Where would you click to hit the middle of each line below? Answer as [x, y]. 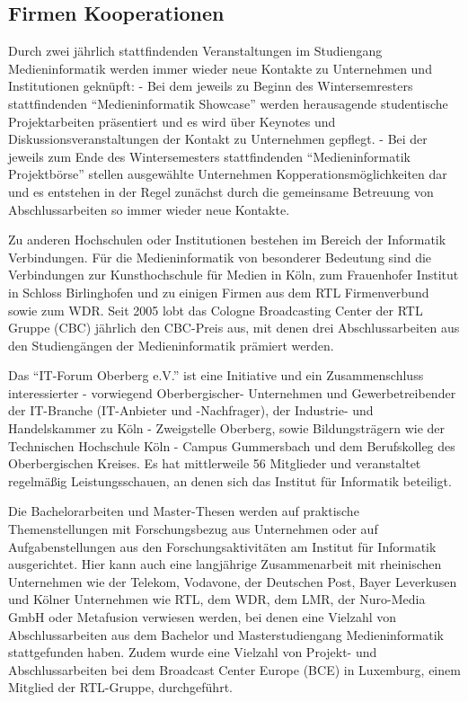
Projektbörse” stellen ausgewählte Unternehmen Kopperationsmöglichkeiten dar [228, 174]
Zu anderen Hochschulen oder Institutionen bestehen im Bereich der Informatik [227, 240]
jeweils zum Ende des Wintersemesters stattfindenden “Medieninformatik [209, 156]
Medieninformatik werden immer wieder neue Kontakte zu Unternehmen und [220, 68]
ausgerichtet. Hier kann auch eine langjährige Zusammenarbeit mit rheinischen [225, 564]
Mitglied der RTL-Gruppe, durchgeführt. [120, 687]
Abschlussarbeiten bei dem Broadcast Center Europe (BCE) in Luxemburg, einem [234, 669]
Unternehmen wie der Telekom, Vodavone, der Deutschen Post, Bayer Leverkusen [233, 581]
